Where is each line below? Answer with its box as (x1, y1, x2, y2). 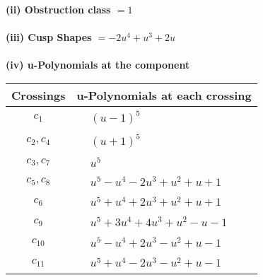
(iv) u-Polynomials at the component (6, 57, 190, 72)
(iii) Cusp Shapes (6, 30, 92, 45)
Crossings (11, 86, 66, 103)
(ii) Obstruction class (6, 2, 111, 16)
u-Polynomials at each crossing (76, 86, 252, 103)
